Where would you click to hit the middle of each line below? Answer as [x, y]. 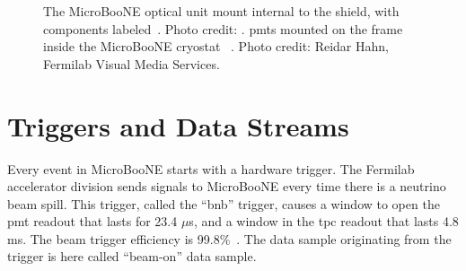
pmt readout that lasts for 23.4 [92, 221]
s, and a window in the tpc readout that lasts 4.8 [324, 221]
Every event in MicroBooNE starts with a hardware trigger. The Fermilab [211, 168]
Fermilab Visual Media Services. [132, 63]
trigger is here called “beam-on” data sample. [132, 256]
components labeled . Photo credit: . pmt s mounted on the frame [223, 28]
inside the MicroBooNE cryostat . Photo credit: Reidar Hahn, [216, 46]
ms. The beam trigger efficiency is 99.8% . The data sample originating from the [229, 238]
